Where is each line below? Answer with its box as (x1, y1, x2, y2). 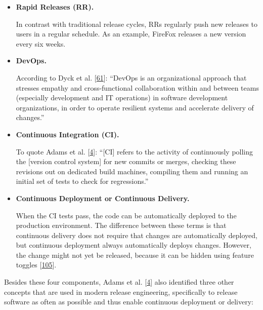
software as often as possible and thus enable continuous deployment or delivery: (4, 296, 253, 307)
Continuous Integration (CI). (16, 129, 119, 139)
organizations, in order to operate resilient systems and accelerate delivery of (16, 102, 254, 112)
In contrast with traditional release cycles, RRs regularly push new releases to (16, 18, 257, 29)
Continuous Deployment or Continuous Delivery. (16, 192, 190, 203)
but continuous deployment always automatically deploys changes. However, (16, 240, 251, 250)
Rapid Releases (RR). (16, 2, 94, 12)
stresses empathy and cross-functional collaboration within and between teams (16, 82, 259, 93)
